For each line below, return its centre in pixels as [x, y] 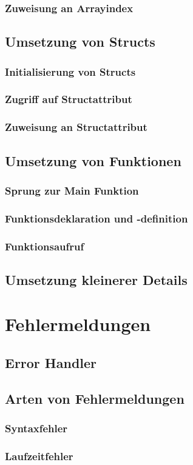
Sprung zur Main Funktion [72, 190]
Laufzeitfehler [39, 456]
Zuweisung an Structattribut [76, 127]
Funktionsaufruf [45, 246]
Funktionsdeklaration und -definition [96, 218]
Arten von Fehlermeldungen [95, 398]
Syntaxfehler [36, 428]
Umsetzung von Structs [80, 42]
